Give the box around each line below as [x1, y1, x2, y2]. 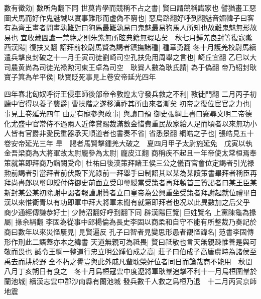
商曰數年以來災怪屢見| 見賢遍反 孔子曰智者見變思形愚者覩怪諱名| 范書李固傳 [4, 227, 254, 237]
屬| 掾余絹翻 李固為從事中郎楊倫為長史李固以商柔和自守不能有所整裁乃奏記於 [4, 216, 257, 227]
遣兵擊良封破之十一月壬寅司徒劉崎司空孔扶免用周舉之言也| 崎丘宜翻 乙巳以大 [4, 51, 257, 62]
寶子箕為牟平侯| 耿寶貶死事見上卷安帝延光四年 [4, 71, 156, 82]
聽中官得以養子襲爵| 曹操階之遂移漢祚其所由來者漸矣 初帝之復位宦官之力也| [4, 98, 252, 109]
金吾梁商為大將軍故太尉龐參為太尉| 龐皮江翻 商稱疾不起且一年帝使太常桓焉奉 [4, 147, 257, 158]
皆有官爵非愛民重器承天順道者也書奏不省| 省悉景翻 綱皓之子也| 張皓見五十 [11, 128, 254, 138]
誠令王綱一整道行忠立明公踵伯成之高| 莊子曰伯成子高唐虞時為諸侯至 [34, 246, 257, 257]
